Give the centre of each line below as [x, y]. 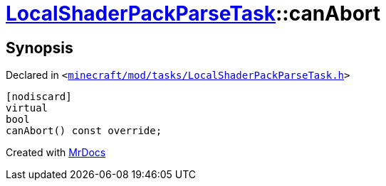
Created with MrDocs [56, 153]
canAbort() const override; [84, 131]
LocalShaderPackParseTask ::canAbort [193, 13]
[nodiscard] [39, 97]
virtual [27, 108]
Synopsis [40, 48]
